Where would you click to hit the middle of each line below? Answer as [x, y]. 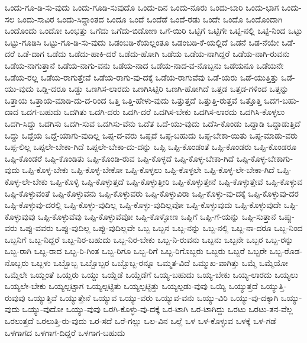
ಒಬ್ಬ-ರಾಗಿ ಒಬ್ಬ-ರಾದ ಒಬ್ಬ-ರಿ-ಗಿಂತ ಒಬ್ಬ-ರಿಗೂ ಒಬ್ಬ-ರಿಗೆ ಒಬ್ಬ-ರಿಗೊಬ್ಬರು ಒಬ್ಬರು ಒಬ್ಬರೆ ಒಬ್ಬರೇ [136, 251]
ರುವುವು [15, 297]
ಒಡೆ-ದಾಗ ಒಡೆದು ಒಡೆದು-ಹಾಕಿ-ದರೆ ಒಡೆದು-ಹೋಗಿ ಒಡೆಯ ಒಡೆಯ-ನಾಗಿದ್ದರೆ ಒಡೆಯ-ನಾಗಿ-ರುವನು [153, 54]
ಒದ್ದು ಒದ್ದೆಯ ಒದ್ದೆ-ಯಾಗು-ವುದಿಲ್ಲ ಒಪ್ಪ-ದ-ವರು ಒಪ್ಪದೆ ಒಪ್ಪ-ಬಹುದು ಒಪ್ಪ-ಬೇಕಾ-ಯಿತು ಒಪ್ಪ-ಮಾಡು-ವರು [151, 135]
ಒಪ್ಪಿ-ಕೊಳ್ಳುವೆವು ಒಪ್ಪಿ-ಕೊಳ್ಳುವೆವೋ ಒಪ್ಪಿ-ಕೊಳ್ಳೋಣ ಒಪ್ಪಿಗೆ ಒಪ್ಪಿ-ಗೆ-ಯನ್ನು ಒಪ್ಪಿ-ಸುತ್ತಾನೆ [157, 216]
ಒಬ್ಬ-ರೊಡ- [286, 251]
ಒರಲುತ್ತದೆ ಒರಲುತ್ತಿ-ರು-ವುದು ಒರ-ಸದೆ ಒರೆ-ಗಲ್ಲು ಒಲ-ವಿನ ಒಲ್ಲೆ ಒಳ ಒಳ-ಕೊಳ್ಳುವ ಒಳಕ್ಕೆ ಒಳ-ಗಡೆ [140, 321]
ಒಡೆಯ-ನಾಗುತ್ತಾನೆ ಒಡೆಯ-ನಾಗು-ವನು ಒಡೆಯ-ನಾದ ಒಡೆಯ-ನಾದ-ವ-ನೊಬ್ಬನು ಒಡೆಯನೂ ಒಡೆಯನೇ [144, 65]
